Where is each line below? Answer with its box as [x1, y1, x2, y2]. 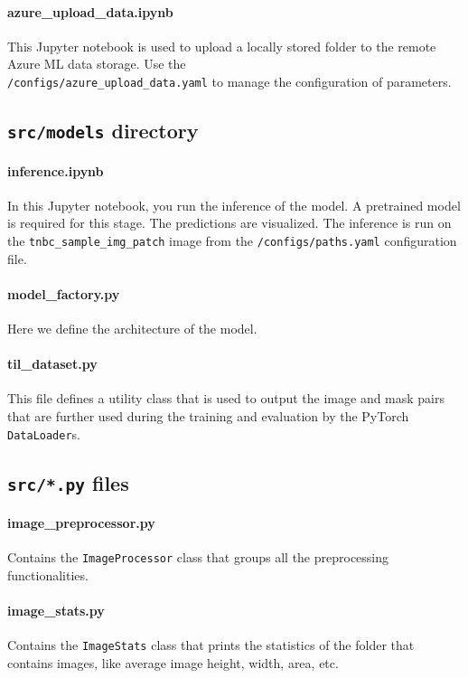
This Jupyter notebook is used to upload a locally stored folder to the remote [7, 36, 436, 55]
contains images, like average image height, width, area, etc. [7, 654, 339, 673]
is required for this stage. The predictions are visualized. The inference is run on [7, 213, 452, 232]
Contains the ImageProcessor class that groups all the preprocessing [7, 548, 389, 567]
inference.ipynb [7, 161, 104, 180]
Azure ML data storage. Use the [7, 54, 186, 73]
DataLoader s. [7, 424, 81, 443]
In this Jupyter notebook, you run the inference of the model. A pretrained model [7, 195, 461, 214]
